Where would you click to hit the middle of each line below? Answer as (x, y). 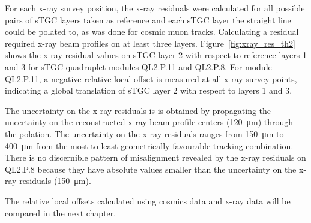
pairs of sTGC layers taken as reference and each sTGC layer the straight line (148, 19)
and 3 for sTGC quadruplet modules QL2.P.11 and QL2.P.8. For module (138, 66)
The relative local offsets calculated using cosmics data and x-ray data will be (148, 201)
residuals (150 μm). (55, 181)
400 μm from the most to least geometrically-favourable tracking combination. (149, 145)
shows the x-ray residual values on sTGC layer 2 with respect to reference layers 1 (156, 55)
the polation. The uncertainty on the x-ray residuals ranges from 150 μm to (144, 133)
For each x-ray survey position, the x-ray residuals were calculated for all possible (155, 8)
